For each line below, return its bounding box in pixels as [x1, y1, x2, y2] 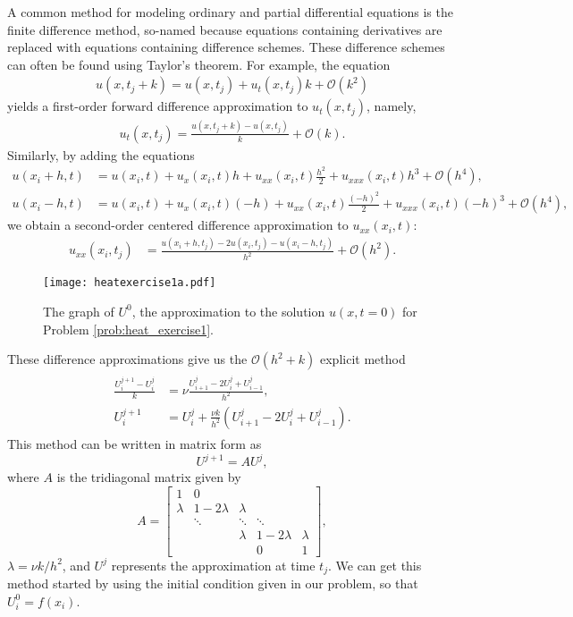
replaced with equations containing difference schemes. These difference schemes [7, 38, 445, 56]
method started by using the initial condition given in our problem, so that [7, 574, 418, 593]
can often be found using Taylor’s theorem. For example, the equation [7, 55, 391, 73]
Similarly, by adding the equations [7, 145, 195, 164]
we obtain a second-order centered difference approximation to [7, 216, 349, 234]
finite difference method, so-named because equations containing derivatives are [7, 20, 442, 38]
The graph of [43, 301, 114, 320]
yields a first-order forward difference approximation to [7, 97, 308, 115]
